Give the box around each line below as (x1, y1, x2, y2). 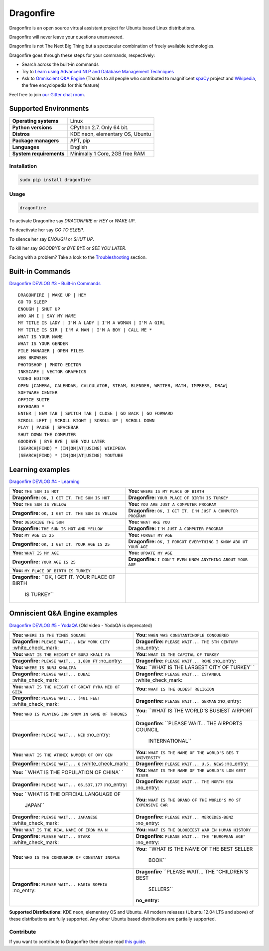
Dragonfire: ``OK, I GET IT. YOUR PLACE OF (12, 574, 116, 580)
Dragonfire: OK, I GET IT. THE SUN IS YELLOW (12, 509, 117, 516)
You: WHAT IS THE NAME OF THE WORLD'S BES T (135, 749, 239, 756)
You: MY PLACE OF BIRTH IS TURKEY (12, 567, 91, 574)
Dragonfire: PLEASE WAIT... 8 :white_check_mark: (12, 760, 129, 767)
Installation (9, 162, 37, 169)
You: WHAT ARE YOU (128, 518, 170, 525)
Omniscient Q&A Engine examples (9, 609, 118, 618)
